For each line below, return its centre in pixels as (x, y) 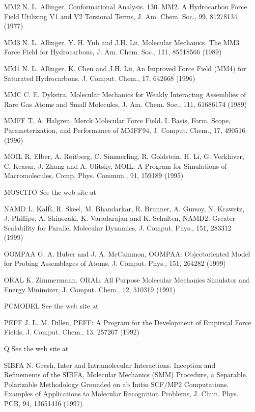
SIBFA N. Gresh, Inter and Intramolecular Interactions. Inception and (110, 365)
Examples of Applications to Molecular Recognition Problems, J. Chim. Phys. (121, 394)
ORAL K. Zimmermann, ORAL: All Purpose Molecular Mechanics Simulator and (127, 280)
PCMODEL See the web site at (51, 306)
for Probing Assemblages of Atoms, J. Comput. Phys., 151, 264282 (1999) (115, 263)
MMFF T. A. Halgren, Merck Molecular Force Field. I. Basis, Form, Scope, (117, 120)
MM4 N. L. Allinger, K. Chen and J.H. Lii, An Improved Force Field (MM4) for (125, 68)
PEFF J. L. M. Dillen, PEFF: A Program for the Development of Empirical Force (127, 322)
